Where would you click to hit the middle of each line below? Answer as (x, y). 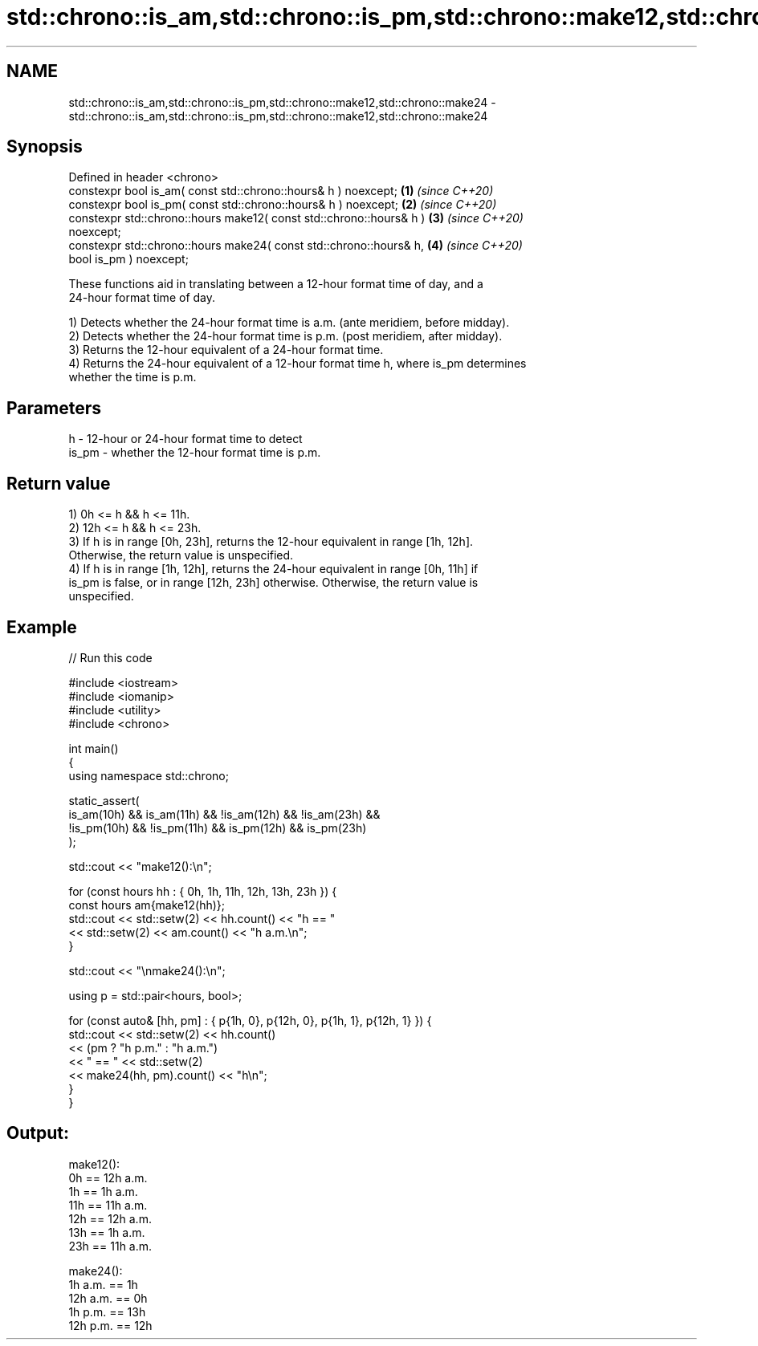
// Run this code (110, 657)
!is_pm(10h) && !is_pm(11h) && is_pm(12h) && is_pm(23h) (218, 828)
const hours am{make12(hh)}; (147, 905)
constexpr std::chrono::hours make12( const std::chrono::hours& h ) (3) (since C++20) (296, 218)
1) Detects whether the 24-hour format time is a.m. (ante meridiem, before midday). (289, 323)
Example (42, 627)
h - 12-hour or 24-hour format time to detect (185, 439)
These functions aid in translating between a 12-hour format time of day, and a (276, 284)
